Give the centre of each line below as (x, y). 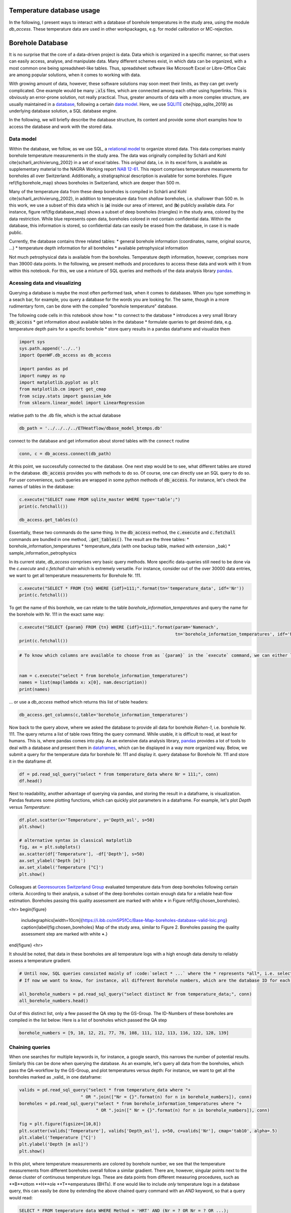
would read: (21, 1197)
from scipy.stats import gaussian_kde (65, 396)
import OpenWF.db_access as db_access (65, 355)
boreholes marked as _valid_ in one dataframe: (55, 1077)
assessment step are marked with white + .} (64, 934)
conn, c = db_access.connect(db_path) (65, 454)
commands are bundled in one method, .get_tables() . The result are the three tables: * (99, 539)
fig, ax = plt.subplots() (50, 847)
